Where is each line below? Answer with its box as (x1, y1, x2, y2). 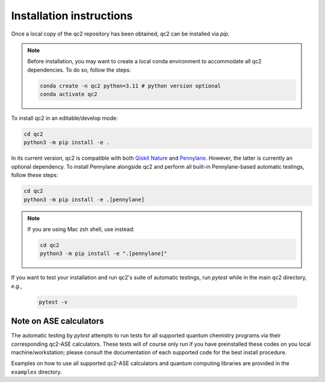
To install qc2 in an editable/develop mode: (11, 114, 119, 122)
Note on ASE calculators (11, 316, 105, 327)
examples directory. (11, 368, 63, 375)
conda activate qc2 (40, 91, 97, 98)
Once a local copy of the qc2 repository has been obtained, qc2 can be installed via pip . (11, 30, 230, 37)
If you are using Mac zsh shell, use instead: (27, 225, 135, 233)
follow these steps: (11, 172, 58, 179)
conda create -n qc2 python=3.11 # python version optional (40, 82, 221, 89)
